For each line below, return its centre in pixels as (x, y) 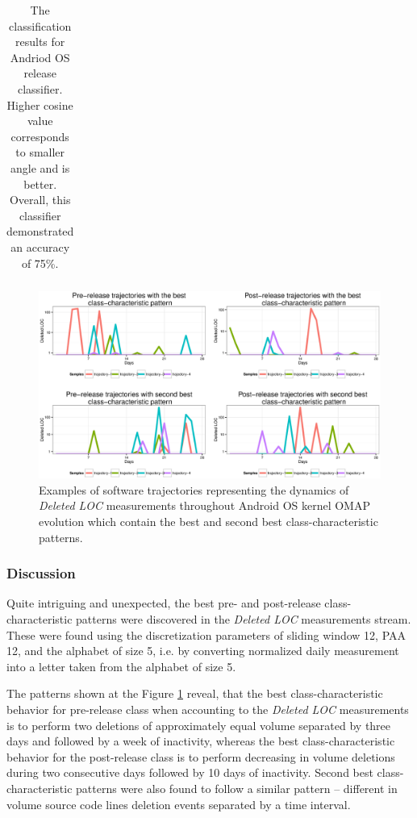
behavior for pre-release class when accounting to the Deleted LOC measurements (208, 709)
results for (40, 42)
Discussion (41, 573)
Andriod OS (40, 57)
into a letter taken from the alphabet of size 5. (121, 666)
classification (40, 25)
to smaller (40, 152)
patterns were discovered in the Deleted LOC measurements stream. (244, 619)
